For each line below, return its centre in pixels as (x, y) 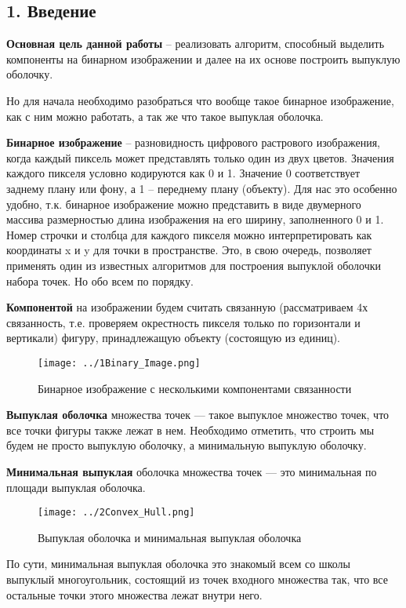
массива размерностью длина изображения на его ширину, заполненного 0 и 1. (195, 219)
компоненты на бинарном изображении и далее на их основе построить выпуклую (203, 58)
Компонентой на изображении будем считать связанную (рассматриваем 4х (187, 307)
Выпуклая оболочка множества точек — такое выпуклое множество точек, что (198, 415)
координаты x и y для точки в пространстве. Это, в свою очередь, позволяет (189, 250)
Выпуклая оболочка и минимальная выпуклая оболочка (170, 537)
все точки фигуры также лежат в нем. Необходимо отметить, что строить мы (190, 430)
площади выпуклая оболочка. (76, 487)
